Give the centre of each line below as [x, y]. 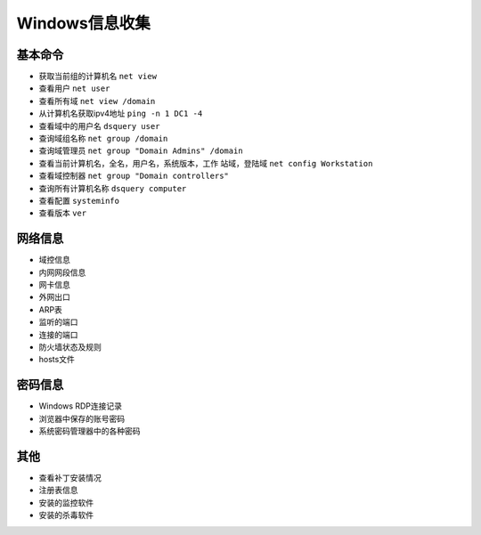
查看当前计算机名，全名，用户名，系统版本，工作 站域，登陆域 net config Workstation [206, 163]
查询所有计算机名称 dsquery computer [113, 188]
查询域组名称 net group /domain [103, 139]
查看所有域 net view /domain [97, 101]
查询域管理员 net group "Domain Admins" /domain [141, 150]
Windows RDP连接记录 [81, 406]
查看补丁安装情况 [70, 477]
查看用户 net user [74, 88]
